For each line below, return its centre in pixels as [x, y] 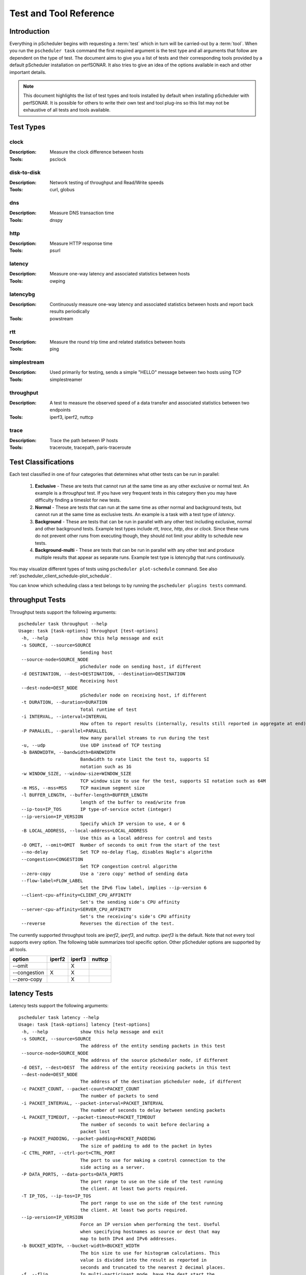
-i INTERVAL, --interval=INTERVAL [64, 717]
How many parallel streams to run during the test [145, 738]
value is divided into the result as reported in [143, 1260]
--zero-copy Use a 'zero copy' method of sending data [105, 874]
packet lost [95, 1132]
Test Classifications [42, 462]
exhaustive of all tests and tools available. [67, 110]
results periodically [70, 312]
